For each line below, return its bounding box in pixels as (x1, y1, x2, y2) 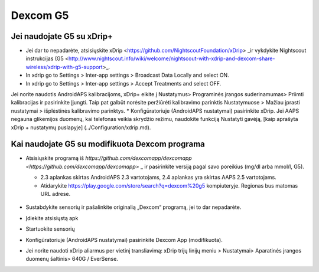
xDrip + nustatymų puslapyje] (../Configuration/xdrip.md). (11, 124, 151, 131)
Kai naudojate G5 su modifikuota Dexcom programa (11, 139, 205, 149)
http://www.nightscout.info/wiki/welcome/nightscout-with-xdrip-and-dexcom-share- (68, 55, 275, 62)
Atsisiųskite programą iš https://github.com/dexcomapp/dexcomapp (25, 155, 192, 162)
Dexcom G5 (11, 9, 69, 22)
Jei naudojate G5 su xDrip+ (11, 31, 113, 41)
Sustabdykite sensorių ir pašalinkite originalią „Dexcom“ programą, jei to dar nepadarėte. (25, 204, 242, 211)
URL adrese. (40, 191, 71, 198)
